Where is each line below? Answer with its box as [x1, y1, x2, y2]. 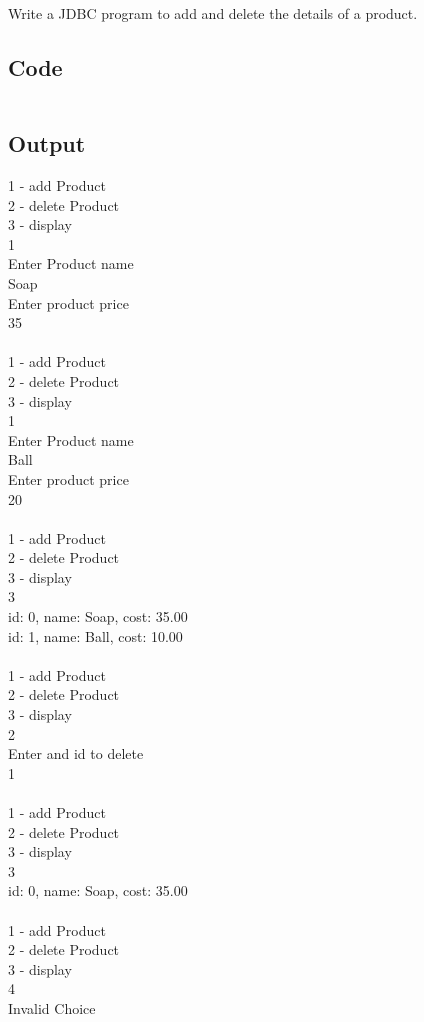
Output [8, 128, 86, 159]
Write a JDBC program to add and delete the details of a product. [8, 3, 418, 23]
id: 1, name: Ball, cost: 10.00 [8, 625, 183, 646]
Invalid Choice [8, 997, 96, 1018]
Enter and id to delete [8, 743, 144, 764]
